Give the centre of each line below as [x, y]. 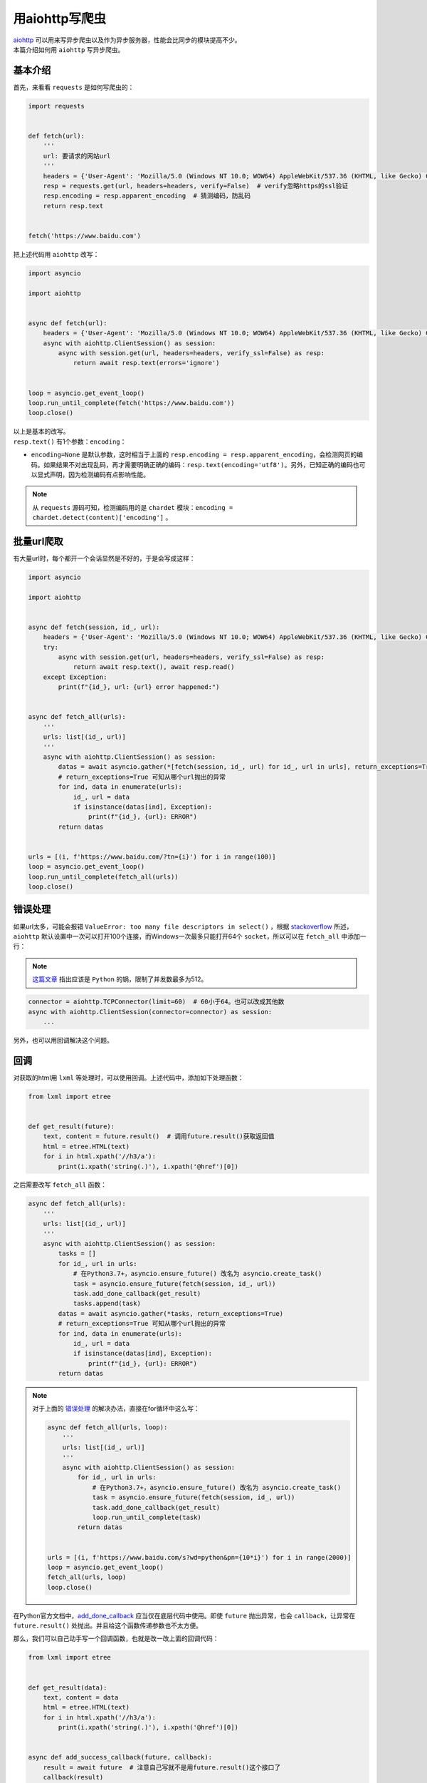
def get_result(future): [72, 1126]
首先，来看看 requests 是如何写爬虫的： [74, 87]
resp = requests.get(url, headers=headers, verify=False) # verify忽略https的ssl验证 [196, 186]
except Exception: [75, 677]
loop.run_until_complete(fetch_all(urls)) [103, 877]
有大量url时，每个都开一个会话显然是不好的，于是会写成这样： [104, 558]
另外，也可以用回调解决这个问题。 [63, 1040]
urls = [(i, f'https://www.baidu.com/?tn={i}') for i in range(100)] [152, 857]
